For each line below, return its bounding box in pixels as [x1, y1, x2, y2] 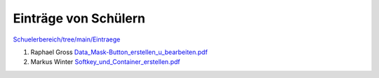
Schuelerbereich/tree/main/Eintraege [13, 35, 121, 44]
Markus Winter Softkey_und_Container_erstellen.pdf [30, 58, 180, 66]
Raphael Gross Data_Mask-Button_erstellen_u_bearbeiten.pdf [30, 48, 208, 56]
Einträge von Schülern [13, 11, 146, 26]
